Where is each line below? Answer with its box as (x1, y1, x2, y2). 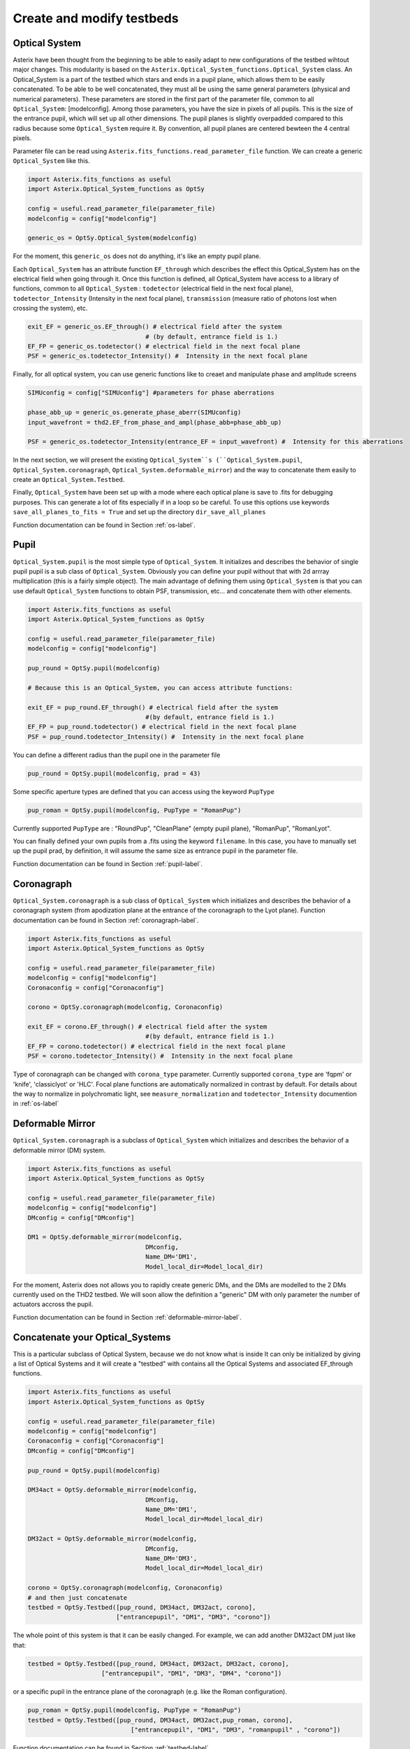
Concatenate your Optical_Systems (13, 1331, 171, 1343)
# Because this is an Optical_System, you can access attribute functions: (27, 684, 293, 692)
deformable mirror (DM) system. (13, 1146, 106, 1154)
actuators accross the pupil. (13, 1300, 94, 1308)
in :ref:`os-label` (13, 1099, 59, 1108)
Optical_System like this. (13, 156, 90, 164)
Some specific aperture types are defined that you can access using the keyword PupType (13, 787, 275, 795)
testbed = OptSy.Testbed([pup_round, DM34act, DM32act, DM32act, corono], (27, 1659, 290, 1668)
